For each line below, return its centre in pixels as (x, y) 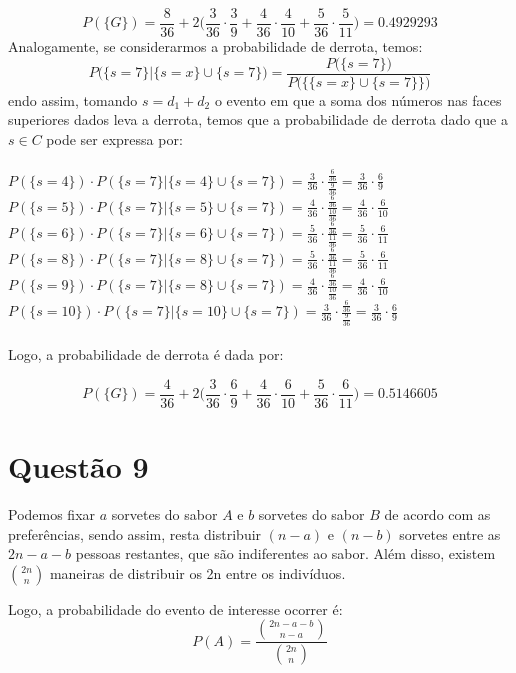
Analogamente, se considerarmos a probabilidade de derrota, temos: (215, 46)
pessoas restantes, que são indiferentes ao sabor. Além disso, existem (285, 553)
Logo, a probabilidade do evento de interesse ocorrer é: (175, 608)
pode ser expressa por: (114, 138)
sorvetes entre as (450, 533)
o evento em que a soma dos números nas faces (358, 99)
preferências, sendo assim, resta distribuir (135, 533)
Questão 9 (78, 466)
